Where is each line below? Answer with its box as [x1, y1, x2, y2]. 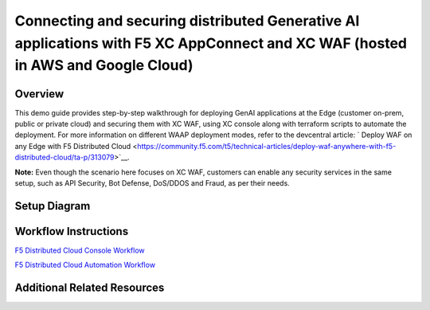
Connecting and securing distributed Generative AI [14, 12, 360, 29]
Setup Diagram [14, 199, 91, 213]
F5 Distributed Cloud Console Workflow [14, 245, 145, 255]
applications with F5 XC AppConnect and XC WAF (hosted [14, 34, 408, 52]
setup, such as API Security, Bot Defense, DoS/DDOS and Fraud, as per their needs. [14, 179, 290, 187]
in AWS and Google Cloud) [14, 57, 193, 75]
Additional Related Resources [14, 281, 165, 295]
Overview [14, 87, 64, 100]
